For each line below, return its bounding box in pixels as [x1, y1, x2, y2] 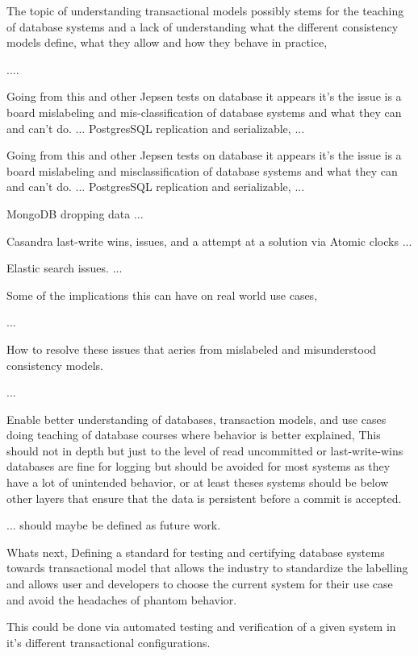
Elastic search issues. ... [6, 259, 123, 276]
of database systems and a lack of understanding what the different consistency [6, 18, 399, 35]
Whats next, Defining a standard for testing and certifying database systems [6, 543, 385, 560]
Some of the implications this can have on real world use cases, [6, 286, 318, 303]
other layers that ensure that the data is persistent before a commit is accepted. [6, 489, 402, 506]
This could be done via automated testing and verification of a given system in [6, 618, 396, 635]
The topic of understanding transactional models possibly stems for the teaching [6, 2, 404, 19]
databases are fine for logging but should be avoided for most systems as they [6, 458, 391, 475]
